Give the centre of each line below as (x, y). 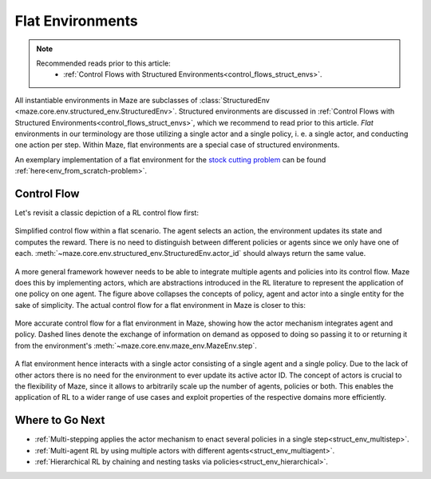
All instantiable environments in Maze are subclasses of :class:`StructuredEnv (142, 100)
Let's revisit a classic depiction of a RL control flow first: (107, 213)
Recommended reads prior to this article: (103, 63)
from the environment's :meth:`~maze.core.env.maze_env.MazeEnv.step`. (136, 345)
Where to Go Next (60, 420)
